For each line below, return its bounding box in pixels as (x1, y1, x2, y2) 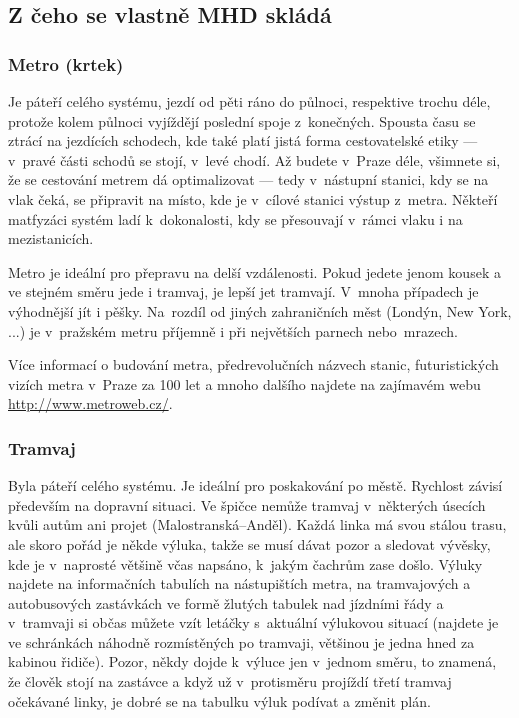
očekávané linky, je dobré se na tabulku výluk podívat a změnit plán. (8, 690, 431, 711)
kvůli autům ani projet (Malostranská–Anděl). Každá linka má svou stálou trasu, (8, 514, 507, 535)
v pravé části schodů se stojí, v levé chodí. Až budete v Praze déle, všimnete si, (8, 149, 501, 170)
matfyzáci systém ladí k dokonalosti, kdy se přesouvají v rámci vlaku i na (8, 208, 463, 229)
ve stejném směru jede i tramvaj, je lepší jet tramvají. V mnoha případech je (8, 281, 479, 302)
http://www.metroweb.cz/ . (8, 393, 173, 414)
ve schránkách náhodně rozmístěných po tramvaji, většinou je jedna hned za (8, 631, 475, 652)
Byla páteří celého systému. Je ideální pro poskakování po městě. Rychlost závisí (8, 475, 503, 496)
